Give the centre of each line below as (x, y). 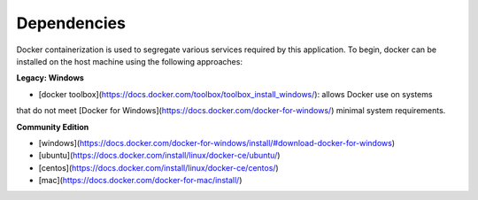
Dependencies (71, 23)
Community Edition (53, 127)
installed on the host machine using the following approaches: (130, 61)
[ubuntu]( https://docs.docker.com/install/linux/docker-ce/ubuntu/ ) (159, 156)
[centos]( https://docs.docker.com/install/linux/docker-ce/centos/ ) (158, 167)
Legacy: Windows (50, 78)
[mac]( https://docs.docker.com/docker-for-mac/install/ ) (140, 181)
